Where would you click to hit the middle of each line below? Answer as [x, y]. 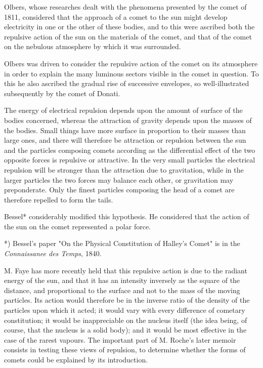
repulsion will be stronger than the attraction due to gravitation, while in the [124, 169]
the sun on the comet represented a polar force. [78, 226]
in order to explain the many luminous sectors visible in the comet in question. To [131, 73]
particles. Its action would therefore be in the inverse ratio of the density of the [127, 300]
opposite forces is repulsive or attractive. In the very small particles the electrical [130, 160]
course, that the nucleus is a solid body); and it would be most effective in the [125, 330]
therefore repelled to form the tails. [59, 199]
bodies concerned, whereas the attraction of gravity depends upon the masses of [128, 120]
